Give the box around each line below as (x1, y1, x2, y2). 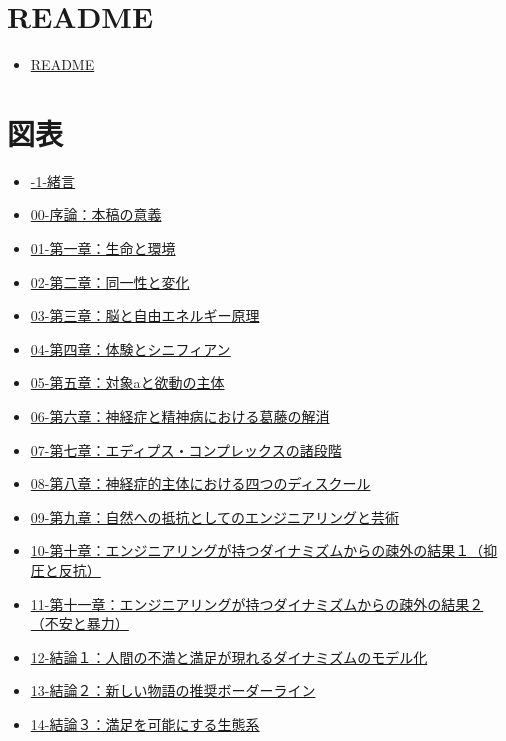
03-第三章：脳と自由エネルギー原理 (30, 305, 260, 326)
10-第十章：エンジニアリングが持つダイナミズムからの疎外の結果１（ (30, 540, 484, 561)
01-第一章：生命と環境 (30, 238, 176, 259)
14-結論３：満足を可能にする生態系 (30, 713, 260, 734)
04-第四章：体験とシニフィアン (30, 338, 231, 359)
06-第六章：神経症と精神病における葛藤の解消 (30, 406, 330, 426)
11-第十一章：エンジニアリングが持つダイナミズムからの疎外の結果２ (30, 593, 484, 614)
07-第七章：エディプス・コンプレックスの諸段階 (30, 439, 342, 460)
